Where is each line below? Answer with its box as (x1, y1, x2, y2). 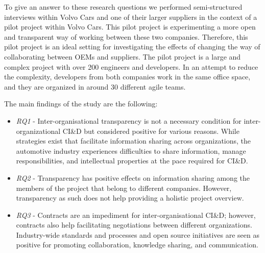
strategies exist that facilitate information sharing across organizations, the (16, 135, 251, 146)
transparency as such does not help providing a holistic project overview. (16, 192, 244, 203)
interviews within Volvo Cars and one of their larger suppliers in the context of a (4, 11, 257, 22)
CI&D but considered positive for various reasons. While (62, 125, 239, 136)
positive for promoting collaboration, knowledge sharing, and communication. (16, 239, 258, 250)
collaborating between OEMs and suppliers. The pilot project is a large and (4, 51, 241, 62)
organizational (16, 125, 61, 136)
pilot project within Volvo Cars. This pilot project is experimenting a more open (4, 21, 256, 32)
